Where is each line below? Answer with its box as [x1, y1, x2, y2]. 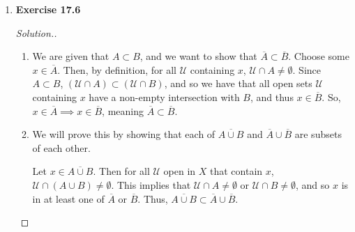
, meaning [102, 103, 144, 118]
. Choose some [288, 49, 349, 63]
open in [163, 164, 196, 178]
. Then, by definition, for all [57, 62, 177, 77]
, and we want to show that [139, 49, 257, 63]
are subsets [294, 127, 342, 141]
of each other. [32, 140, 91, 155]
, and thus [250, 89, 294, 104]
